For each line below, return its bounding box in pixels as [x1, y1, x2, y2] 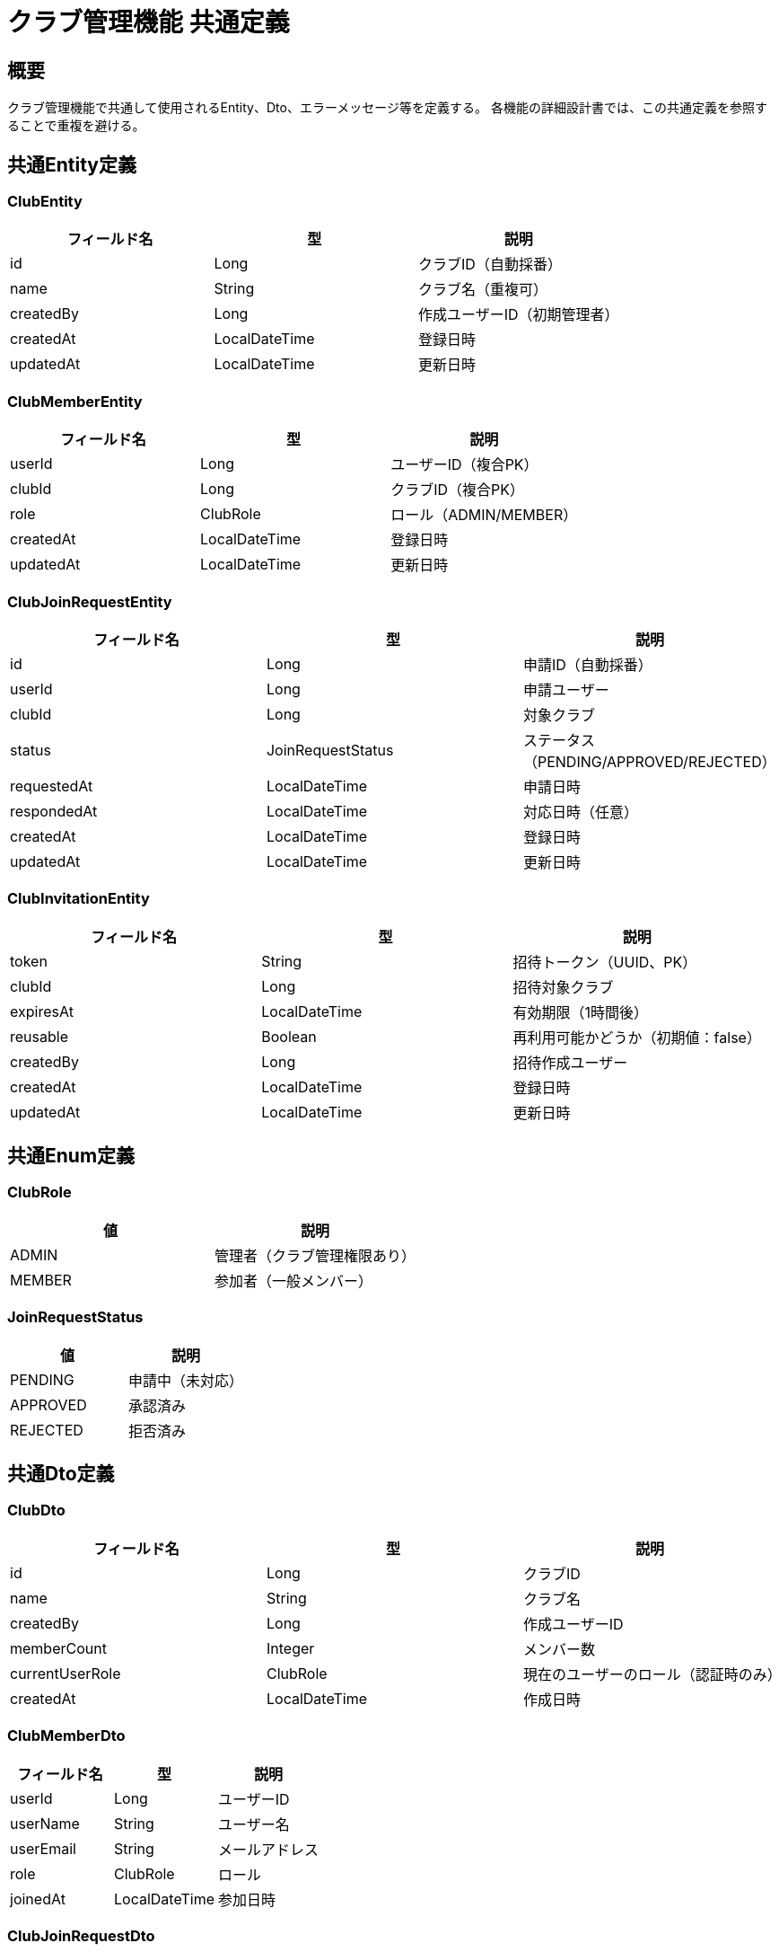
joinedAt [10, 1889, 66, 1908]
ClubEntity [7, 192, 83, 211]
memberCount [10, 1638, 107, 1657]
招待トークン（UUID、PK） [512, 952, 697, 971]
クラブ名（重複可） [418, 280, 548, 299]
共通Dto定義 [7, 1462, 115, 1486]
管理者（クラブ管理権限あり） [214, 1246, 416, 1265]
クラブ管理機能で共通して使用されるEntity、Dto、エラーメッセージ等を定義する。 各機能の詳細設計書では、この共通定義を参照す [7, 100, 767, 116]
